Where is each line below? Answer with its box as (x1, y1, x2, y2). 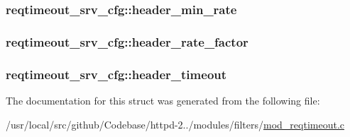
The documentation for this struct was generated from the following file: (6, 93, 320, 107)
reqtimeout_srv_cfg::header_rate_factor (6, 32, 248, 50)
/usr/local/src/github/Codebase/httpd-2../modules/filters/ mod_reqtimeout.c (6, 117, 344, 131)
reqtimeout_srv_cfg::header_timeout (6, 65, 227, 83)
